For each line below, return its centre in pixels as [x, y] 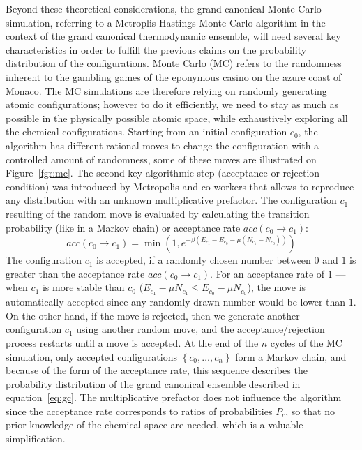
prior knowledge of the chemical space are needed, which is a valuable [154, 425]
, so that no [310, 411]
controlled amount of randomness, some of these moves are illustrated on [161, 159]
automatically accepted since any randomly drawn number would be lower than [176, 302]
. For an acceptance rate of [267, 273]
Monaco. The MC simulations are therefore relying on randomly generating [166, 90]
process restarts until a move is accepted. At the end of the [132, 342]
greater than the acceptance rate [75, 273]
